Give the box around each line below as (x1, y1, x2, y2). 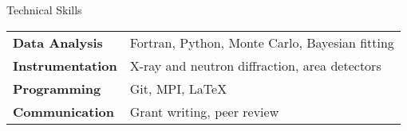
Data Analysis (13, 33, 103, 52)
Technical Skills (6, 2, 82, 17)
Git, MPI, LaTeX (129, 79, 227, 98)
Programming (13, 79, 101, 98)
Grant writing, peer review (129, 102, 279, 121)
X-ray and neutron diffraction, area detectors (129, 56, 381, 75)
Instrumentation (13, 56, 117, 75)
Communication (13, 102, 114, 121)
